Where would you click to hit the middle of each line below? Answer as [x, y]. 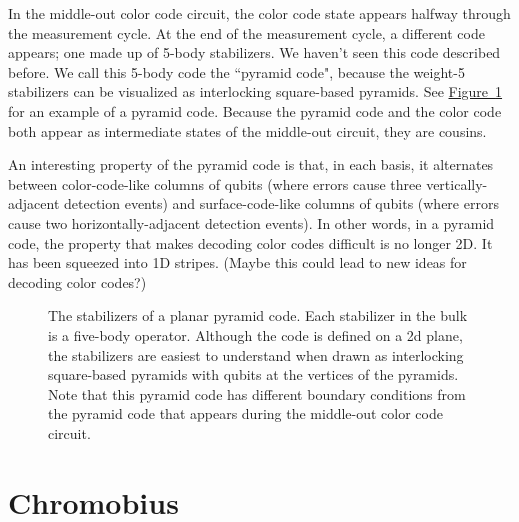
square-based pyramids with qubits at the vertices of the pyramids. [253, 374]
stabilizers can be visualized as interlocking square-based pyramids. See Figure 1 [255, 91]
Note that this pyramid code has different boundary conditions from [257, 393]
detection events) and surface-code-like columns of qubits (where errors [281, 203]
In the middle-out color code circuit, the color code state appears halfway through [259, 13]
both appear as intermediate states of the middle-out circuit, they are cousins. [247, 130]
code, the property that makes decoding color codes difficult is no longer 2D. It [250, 242]
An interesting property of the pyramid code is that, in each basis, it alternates [251, 164]
